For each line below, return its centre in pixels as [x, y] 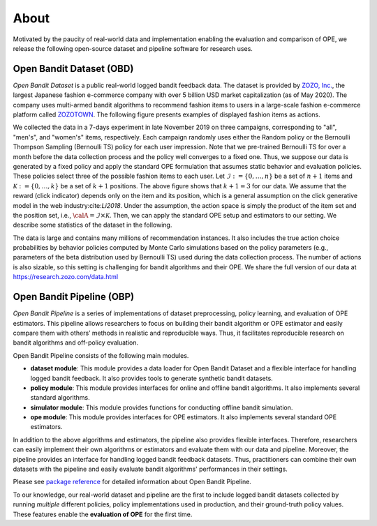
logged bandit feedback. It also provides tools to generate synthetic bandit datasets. [152, 378]
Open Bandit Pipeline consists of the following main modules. [101, 355]
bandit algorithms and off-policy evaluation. [76, 343]
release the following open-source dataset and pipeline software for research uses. [133, 48]
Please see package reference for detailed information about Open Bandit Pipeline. [132, 482]
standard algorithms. [60, 398]
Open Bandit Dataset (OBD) [73, 69]
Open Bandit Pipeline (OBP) [74, 297]
